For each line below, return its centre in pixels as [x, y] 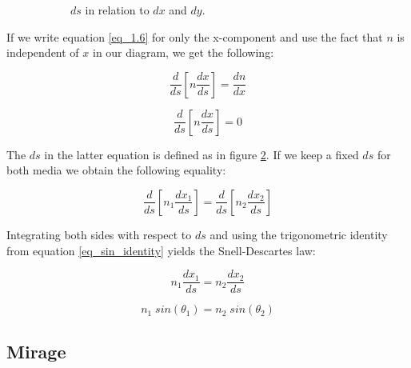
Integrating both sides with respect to [99, 234]
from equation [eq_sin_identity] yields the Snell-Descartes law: [161, 250]
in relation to [117, 10]
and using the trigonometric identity [299, 234]
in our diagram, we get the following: [183, 52]
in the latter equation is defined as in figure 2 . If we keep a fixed [202, 154]
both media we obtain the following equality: [116, 170]
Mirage [36, 351]
